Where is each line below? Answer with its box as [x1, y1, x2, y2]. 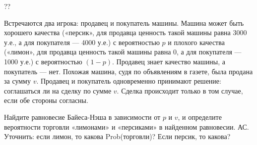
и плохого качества [168, 37, 225, 47]
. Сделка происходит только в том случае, [117, 85, 243, 96]
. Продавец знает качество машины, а [112, 56, 225, 66]
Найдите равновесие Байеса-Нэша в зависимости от [4, 111, 161, 122]
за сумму [4, 76, 31, 86]
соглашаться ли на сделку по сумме [4, 85, 112, 96]
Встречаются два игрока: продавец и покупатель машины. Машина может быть [4, 17, 244, 28]
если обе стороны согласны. [4, 95, 88, 105]
